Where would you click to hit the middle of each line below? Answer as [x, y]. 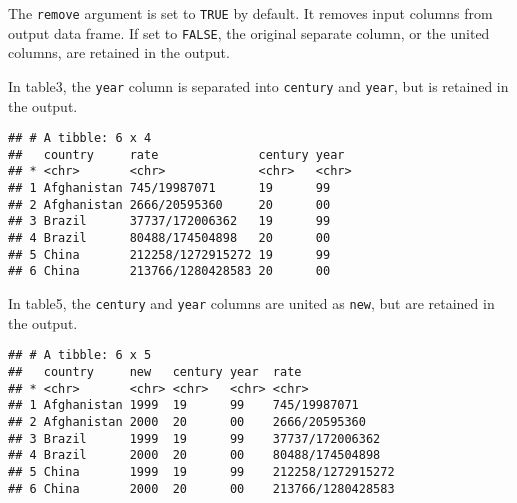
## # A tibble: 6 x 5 [80, 355]
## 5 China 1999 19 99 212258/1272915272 [201, 471]
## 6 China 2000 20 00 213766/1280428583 [201, 488]
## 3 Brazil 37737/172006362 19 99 [169, 221]
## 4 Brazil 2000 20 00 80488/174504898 [194, 455]
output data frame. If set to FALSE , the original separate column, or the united [249, 32]
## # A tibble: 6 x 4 [80, 138]
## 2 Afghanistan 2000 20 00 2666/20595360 [187, 421]
